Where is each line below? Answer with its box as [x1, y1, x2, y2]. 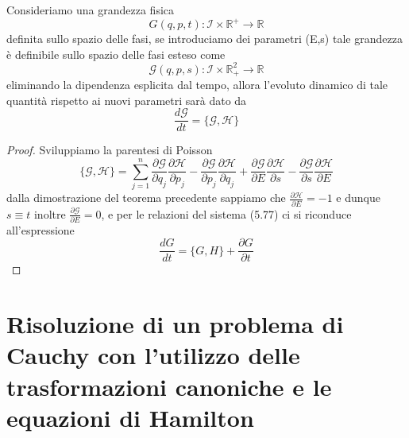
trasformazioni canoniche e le [6, 370, 332, 402]
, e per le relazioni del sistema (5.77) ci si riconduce [101, 205, 352, 222]
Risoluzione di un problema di [6, 308, 344, 340]
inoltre [33, 205, 66, 222]
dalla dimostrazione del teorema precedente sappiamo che [6, 189, 286, 206]
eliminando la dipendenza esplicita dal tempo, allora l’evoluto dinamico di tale [6, 76, 388, 93]
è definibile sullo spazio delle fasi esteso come [6, 45, 226, 62]
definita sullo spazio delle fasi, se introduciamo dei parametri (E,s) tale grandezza [6, 30, 403, 47]
